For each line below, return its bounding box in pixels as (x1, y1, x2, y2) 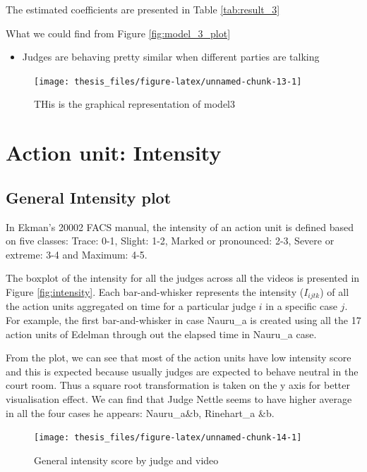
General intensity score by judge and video (34, 452, 219, 467)
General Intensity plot (6, 186, 172, 208)
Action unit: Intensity (6, 138, 222, 167)
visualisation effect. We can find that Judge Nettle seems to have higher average (6, 392, 352, 406)
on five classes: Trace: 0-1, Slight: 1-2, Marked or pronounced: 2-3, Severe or (6, 233, 335, 248)
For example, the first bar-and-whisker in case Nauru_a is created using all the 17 (6, 313, 361, 328)
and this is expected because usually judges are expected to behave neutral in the (6, 364, 359, 378)
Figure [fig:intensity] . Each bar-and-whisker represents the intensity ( (6, 284, 304, 299)
